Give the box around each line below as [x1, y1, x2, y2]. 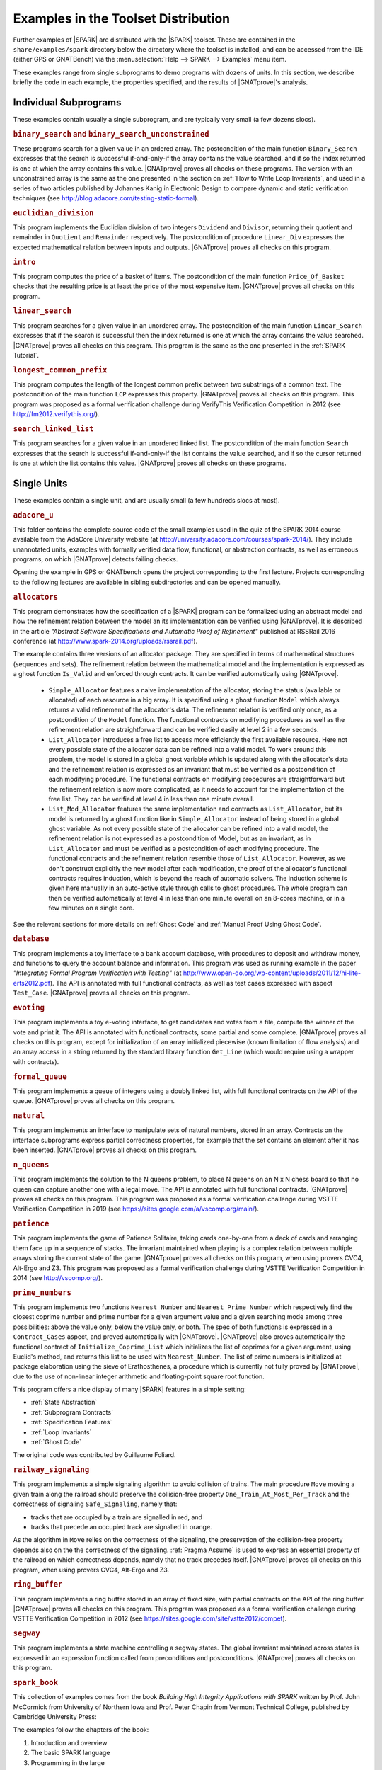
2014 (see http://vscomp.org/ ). [13, 1273, 103, 1281]
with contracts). [13, 1057, 59, 1066]
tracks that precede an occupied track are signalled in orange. [30, 1523, 212, 1531]
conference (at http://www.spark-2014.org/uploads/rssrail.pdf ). [13, 637, 198, 646]
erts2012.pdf [13, 978, 51, 987]
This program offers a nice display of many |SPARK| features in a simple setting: [13, 1385, 247, 1394]
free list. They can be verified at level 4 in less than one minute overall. [48, 794, 255, 803]
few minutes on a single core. [48, 903, 134, 913]
